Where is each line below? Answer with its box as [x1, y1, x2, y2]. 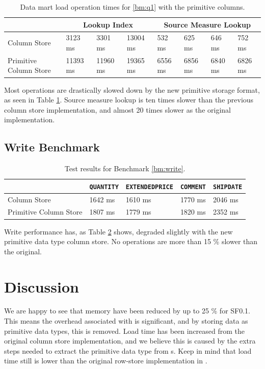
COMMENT [180, 183, 206, 191]
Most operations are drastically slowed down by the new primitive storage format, [4, 84, 260, 95]
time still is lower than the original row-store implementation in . [4, 355, 207, 366]
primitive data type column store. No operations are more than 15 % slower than [4, 236, 258, 247]
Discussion [4, 276, 79, 297]
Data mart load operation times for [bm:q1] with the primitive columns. [20, 2, 245, 12]
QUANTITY [89, 183, 119, 191]
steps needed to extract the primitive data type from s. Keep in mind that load [4, 345, 252, 356]
